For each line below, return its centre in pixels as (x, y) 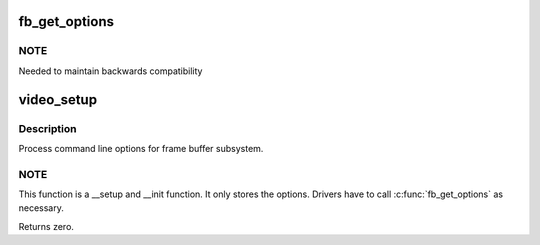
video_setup (58, 99)
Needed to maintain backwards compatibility (110, 71)
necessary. (41, 208)
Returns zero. (46, 226)
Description (47, 128)
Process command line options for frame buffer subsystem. (141, 148)
